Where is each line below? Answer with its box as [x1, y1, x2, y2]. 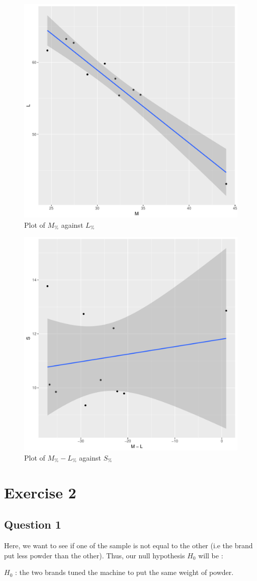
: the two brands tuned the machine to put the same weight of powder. [15, 567, 234, 577]
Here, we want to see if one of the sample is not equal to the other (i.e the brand [4, 540, 253, 550]
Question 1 [4, 517, 61, 532]
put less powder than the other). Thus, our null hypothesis [4, 550, 185, 560]
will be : [198, 550, 223, 560]
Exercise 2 [4, 482, 76, 502]
